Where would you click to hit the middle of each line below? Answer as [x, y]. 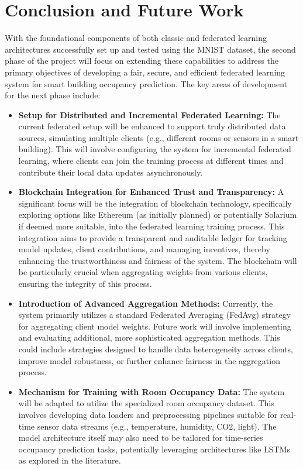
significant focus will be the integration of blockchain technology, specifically [155, 203]
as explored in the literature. [70, 460]
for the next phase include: [53, 95]
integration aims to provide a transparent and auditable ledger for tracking [153, 237]
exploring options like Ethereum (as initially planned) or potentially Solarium [158, 215]
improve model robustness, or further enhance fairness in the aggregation [149, 360]
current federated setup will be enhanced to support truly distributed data [152, 126]
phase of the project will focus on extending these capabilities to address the [142, 61]
